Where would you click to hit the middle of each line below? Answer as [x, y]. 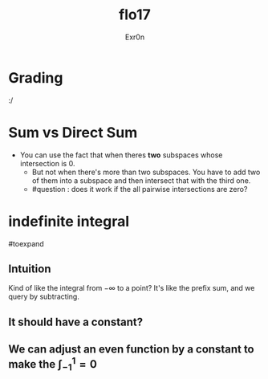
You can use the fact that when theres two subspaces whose [121, 155]
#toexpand [26, 243]
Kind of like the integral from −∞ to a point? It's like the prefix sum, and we [132, 288]
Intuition [30, 269]
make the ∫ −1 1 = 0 [53, 364]
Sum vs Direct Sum [73, 132]
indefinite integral [69, 221]
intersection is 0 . [47, 163]
